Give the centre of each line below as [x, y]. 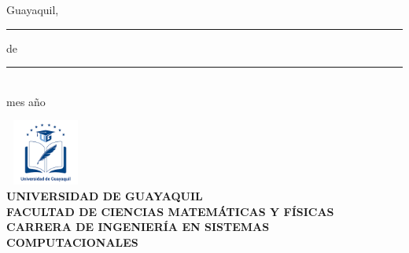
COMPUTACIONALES [72, 242]
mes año [26, 101]
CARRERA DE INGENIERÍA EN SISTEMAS [138, 227]
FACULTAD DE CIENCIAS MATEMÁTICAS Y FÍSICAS [170, 211]
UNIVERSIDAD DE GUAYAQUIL [105, 195]
